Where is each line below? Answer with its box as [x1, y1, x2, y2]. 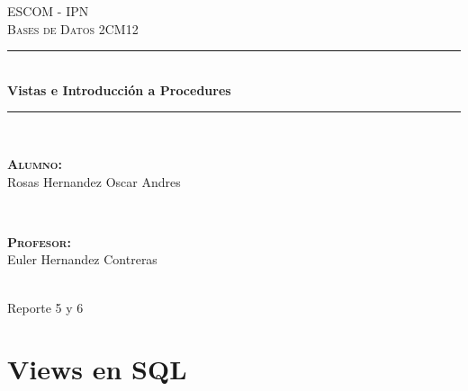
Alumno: [7, 154, 62, 173]
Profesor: [7, 232, 71, 251]
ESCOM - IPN [7, 2, 89, 20]
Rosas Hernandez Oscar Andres [7, 172, 181, 191]
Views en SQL [7, 351, 187, 387]
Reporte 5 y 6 [7, 298, 84, 316]
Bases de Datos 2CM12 [7, 19, 139, 38]
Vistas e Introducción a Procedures [7, 80, 231, 99]
